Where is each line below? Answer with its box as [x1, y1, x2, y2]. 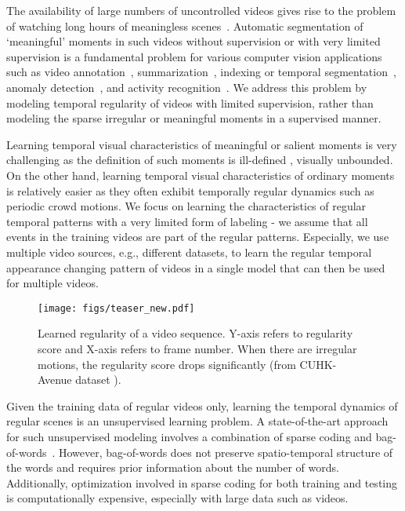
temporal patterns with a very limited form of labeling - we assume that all [6, 213, 368, 229]
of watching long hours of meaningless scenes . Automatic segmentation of [6, 17, 363, 34]
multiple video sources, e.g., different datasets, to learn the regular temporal [6, 243, 372, 260]
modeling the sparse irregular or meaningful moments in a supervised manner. [6, 110, 381, 126]
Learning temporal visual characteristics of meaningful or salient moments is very [6, 136, 397, 152]
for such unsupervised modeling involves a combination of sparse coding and [6, 428, 372, 444]
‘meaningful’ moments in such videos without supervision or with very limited [6, 33, 381, 49]
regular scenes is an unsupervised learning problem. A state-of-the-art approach [6, 413, 389, 429]
